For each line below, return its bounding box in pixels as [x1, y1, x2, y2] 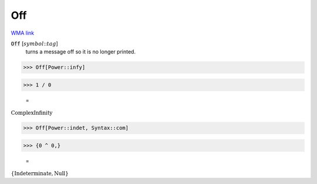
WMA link [11, 29, 35, 36]
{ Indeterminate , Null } [11, 170, 69, 177]
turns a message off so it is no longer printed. [25, 48, 136, 55]
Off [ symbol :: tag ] [11, 40, 58, 47]
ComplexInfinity [11, 109, 53, 116]
